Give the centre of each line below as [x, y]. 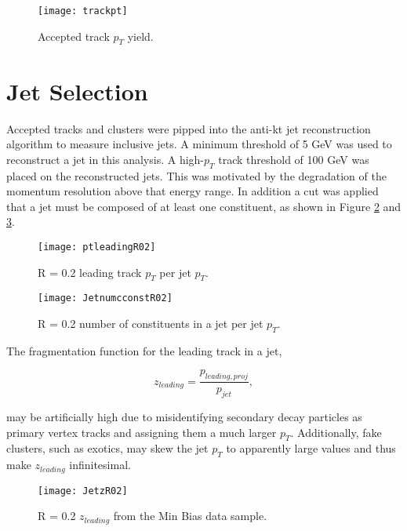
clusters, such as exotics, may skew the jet [107, 448]
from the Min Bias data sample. [190, 516]
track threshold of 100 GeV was [294, 159]
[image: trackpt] [83, 11]
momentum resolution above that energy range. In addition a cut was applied [193, 191]
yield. [140, 36]
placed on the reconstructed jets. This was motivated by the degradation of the [196, 175]
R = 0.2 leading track [90, 272]
